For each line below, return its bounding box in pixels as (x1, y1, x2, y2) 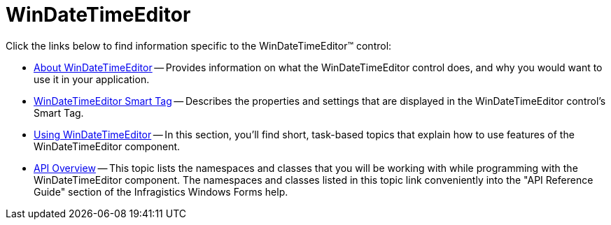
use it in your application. (34, 73, 150, 85)
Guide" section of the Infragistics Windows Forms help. (34, 185, 288, 198)
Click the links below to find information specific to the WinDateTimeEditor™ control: (6, 39, 392, 52)
